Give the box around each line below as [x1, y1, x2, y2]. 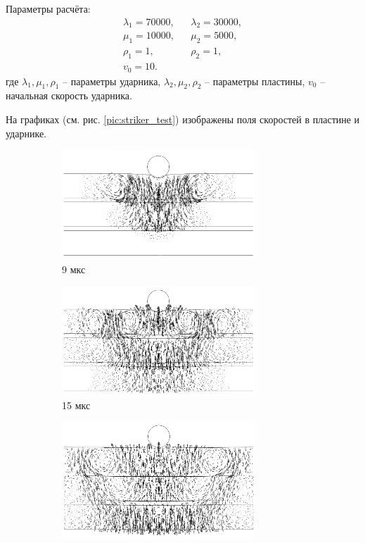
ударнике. [6, 125, 46, 140]
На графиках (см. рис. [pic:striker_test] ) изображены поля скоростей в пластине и [6, 111, 360, 126]
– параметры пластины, [205, 73, 305, 88]
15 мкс [62, 397, 91, 412]
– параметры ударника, [63, 73, 161, 88]
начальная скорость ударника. [6, 88, 132, 103]
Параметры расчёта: [6, 1, 91, 15]
